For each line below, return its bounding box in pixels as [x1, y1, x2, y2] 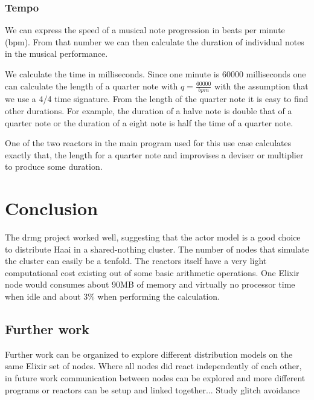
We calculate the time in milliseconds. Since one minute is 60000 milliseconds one [5, 68, 306, 80]
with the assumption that [214, 79, 309, 92]
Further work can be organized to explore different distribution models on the [5, 347, 293, 360]
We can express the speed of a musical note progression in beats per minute [5, 24, 285, 36]
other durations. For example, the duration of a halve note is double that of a [5, 105, 292, 117]
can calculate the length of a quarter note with [5, 79, 178, 92]
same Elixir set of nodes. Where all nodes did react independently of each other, [5, 360, 302, 372]
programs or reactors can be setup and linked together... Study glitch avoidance [5, 383, 300, 396]
